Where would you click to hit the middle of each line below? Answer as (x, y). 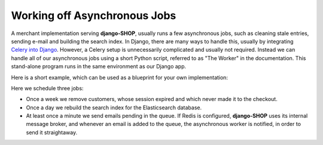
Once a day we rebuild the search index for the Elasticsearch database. (114, 108)
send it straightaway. (52, 132)
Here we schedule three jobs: (47, 88)
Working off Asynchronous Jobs (94, 15)
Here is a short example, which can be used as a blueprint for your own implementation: (120, 77)
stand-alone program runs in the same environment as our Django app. (99, 67)
